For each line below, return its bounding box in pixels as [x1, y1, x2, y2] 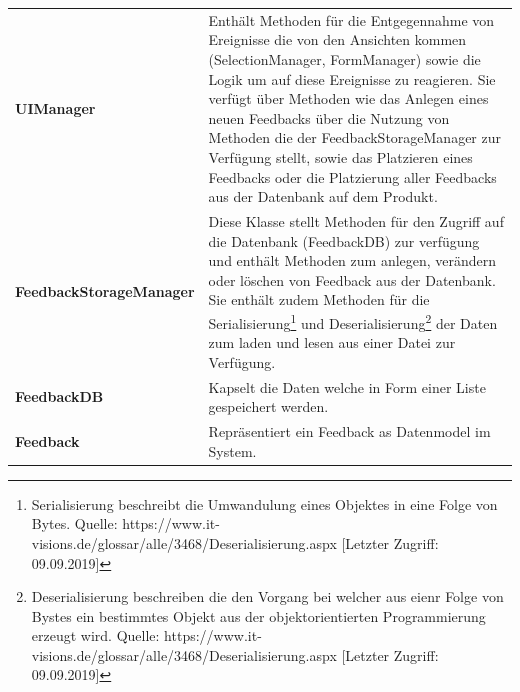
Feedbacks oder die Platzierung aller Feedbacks [208, 166, 497, 187]
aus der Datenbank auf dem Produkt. [208, 186, 438, 207]
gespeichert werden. [208, 396, 329, 417]
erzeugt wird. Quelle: [31, 625, 160, 646]
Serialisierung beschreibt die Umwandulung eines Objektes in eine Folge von [31, 493, 498, 514]
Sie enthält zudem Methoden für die [208, 289, 430, 310]
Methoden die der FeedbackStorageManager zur [208, 127, 502, 148]
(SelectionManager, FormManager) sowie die [208, 48, 481, 69]
